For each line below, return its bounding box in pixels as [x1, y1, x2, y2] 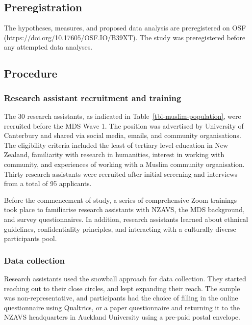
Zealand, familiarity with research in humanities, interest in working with [4, 149, 225, 160]
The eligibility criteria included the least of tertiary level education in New [4, 139, 228, 150]
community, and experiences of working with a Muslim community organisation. [4, 159, 245, 169]
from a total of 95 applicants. [4, 178, 92, 189]
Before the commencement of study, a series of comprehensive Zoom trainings [4, 194, 237, 205]
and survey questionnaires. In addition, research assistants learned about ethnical [4, 214, 248, 224]
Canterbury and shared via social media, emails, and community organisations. [4, 130, 241, 140]
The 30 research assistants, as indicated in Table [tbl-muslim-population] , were [4, 110, 241, 121]
